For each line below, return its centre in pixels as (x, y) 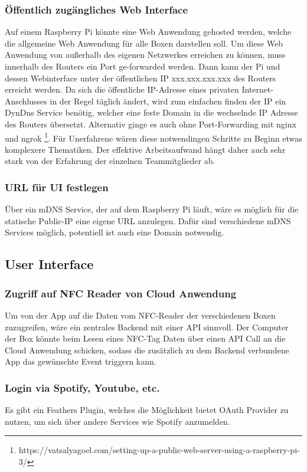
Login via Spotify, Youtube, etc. (82, 387)
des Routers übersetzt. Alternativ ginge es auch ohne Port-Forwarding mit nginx (151, 124)
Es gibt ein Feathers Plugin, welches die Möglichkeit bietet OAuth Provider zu (147, 410)
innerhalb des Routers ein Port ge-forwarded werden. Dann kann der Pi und (143, 66)
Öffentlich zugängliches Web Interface (97, 9)
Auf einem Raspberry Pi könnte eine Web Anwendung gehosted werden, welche (148, 32)
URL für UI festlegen (57, 187)
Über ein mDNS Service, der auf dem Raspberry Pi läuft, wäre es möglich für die (152, 209)
